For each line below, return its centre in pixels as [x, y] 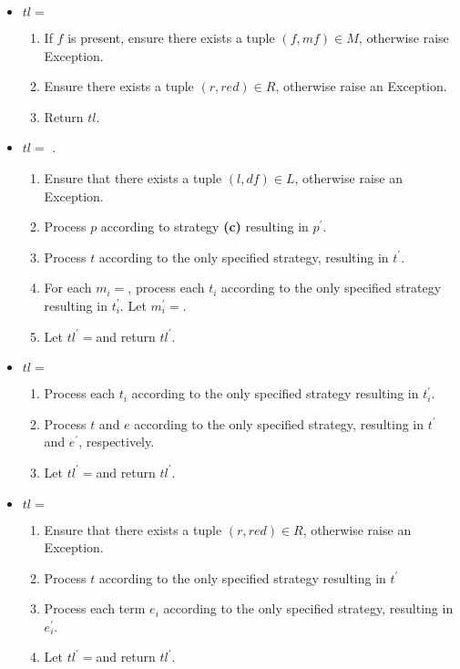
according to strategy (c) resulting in [204, 226]
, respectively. [117, 442]
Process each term [95, 608]
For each [68, 288]
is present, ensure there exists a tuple [171, 37]
